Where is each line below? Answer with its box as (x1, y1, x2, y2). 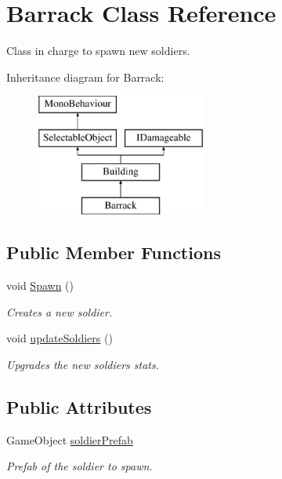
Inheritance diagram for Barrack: (6, 68, 164, 85)
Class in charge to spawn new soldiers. (6, 42, 190, 59)
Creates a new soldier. (6, 303, 113, 320)
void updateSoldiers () (6, 330, 113, 346)
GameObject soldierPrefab (6, 431, 133, 448)
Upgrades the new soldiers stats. (6, 357, 160, 373)
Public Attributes (6, 395, 152, 419)
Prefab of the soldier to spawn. (6, 458, 153, 474)
